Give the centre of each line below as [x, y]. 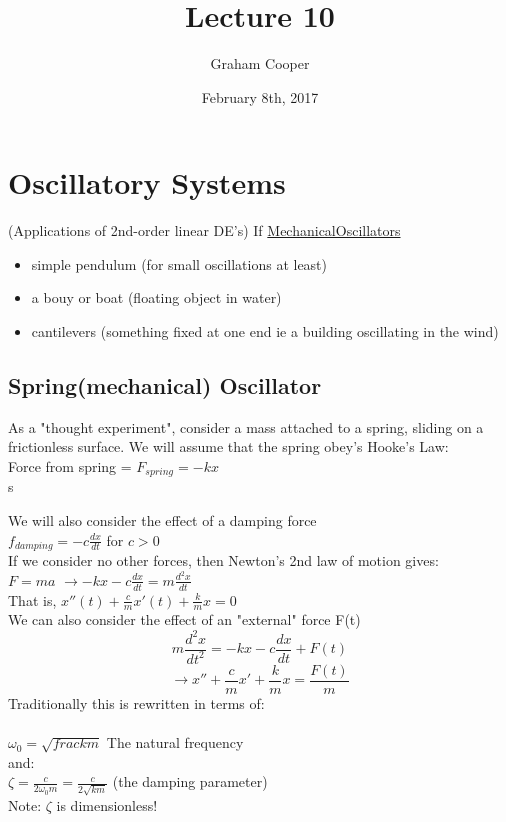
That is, [32, 599]
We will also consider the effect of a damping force [162, 520]
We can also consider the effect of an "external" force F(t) [184, 619]
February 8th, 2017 [260, 96]
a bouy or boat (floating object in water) [156, 297]
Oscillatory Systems [147, 182]
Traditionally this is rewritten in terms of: [136, 703]
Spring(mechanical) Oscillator [165, 385]
